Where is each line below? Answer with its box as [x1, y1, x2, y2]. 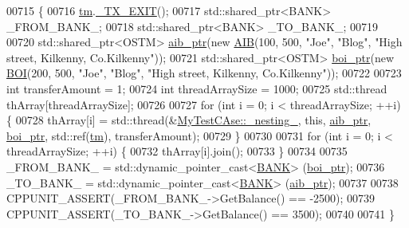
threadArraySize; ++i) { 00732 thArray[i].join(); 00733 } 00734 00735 [6, 143, 348, 159]
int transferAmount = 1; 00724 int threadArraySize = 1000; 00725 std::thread [6, 80, 387, 96]
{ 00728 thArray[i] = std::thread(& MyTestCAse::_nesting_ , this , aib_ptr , [6, 112, 372, 128]
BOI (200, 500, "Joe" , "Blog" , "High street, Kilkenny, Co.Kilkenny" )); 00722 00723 [6, 65, 402, 81]
